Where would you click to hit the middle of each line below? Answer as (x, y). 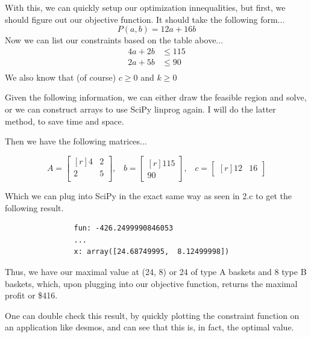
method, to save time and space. (64, 121)
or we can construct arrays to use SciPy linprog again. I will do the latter (140, 109)
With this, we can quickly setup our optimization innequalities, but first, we (145, 7)
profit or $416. (31, 295)
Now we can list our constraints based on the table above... (114, 40)
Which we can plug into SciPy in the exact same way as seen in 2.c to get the (148, 195)
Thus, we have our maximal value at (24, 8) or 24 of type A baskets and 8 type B (156, 271)
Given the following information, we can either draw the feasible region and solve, (156, 97)
